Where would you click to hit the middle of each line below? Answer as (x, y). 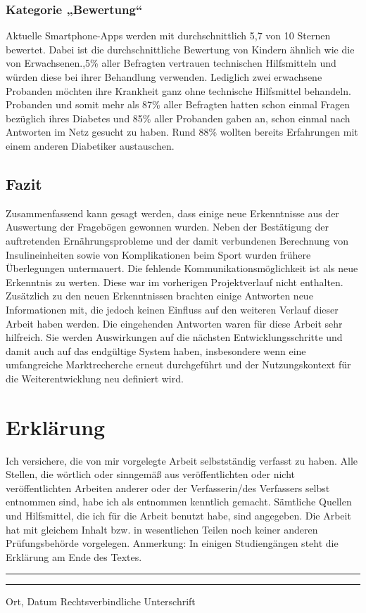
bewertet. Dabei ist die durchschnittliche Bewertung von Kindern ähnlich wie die (180, 49)
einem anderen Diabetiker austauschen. (90, 145)
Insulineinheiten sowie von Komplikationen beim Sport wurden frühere (158, 254)
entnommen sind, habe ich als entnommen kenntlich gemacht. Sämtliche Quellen (179, 502)
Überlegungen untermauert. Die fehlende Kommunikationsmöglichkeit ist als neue (182, 268)
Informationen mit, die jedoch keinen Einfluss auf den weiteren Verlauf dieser (172, 309)
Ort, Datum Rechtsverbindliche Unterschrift (101, 601)
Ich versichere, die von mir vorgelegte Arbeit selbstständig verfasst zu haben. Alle (182, 460)
